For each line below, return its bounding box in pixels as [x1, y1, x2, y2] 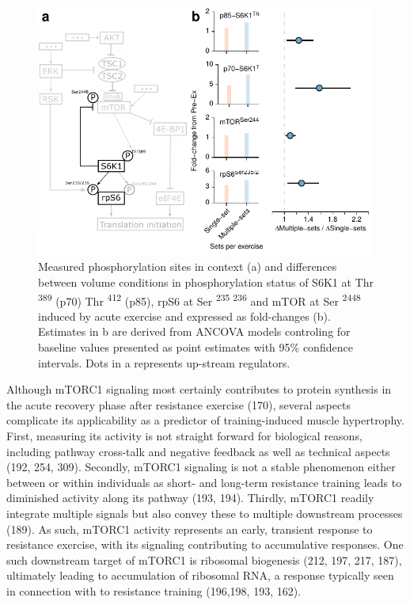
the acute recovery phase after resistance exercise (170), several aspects [6, 396, 351, 413]
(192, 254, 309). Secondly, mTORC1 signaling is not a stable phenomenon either [6, 459, 396, 475]
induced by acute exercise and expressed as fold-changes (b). [38, 307, 331, 324]
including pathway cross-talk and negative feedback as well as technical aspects [6, 443, 390, 459]
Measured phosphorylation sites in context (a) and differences [38, 258, 337, 275]
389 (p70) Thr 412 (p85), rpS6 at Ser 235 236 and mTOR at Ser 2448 [38, 290, 361, 309]
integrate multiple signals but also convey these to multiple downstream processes [6, 505, 403, 521]
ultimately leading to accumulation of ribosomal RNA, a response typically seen [6, 567, 394, 584]
